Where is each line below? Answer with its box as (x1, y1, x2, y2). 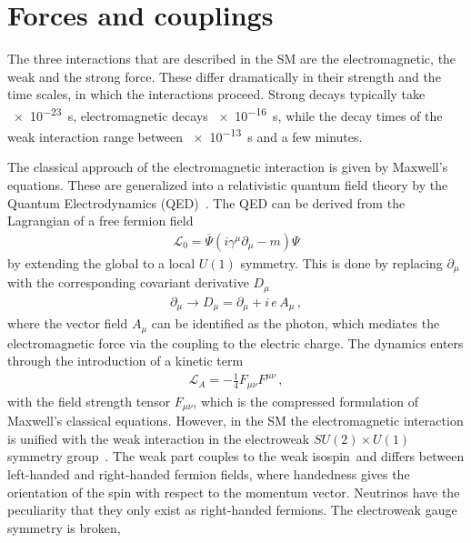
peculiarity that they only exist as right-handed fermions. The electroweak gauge (7, 500, 457, 519)
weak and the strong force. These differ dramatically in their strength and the (7, 66, 441, 85)
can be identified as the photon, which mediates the (151, 314, 440, 333)
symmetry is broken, (7, 518, 121, 537)
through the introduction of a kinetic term (7, 351, 244, 370)
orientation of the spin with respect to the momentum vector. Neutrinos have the (7, 482, 460, 501)
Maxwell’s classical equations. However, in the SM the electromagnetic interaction (7, 411, 464, 430)
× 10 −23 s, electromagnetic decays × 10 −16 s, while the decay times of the (13, 103, 443, 125)
